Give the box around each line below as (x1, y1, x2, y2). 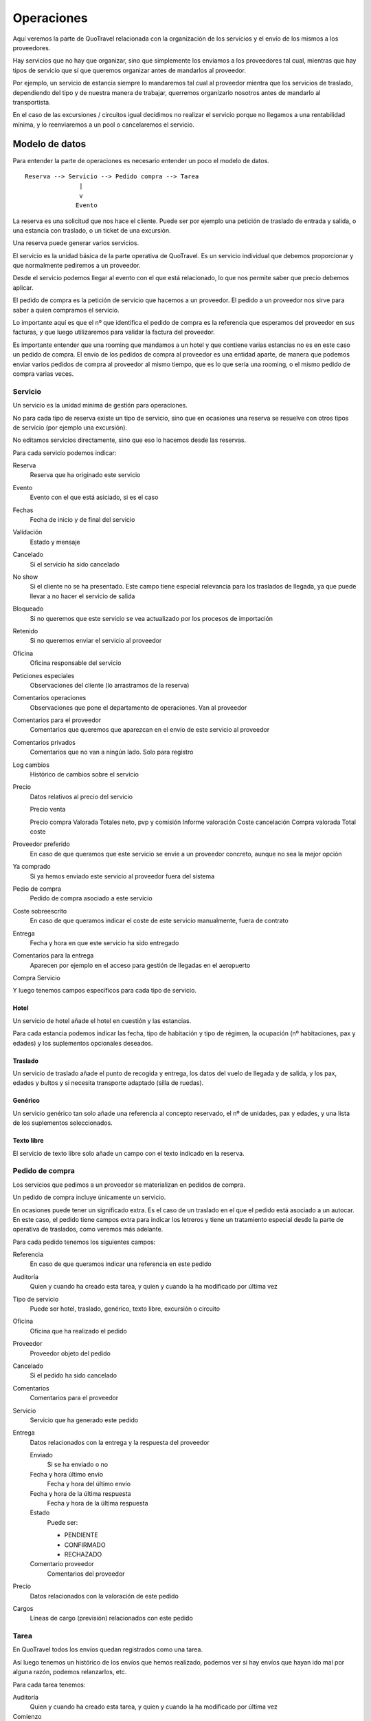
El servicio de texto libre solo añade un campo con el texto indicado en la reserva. (12, 1149, 245, 1157)
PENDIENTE (64, 1531, 99, 1539)
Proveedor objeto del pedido (30, 1349, 111, 1358)
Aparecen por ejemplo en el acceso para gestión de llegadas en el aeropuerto (30, 961, 251, 969)
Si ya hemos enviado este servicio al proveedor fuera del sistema (30, 872, 215, 880)
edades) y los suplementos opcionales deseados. (12, 1039, 153, 1047)
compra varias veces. (12, 370, 74, 378)
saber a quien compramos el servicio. (12, 306, 120, 314)
